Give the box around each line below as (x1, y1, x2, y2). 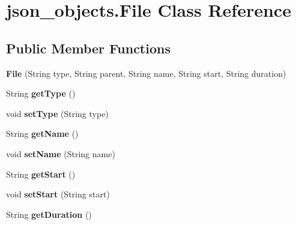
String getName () (6, 127, 79, 140)
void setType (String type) (6, 107, 109, 119)
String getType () (6, 87, 76, 100)
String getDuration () (6, 208, 92, 220)
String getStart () (6, 167, 76, 180)
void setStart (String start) (6, 188, 110, 200)
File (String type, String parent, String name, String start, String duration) (6, 67, 286, 79)
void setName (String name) (6, 147, 115, 160)
